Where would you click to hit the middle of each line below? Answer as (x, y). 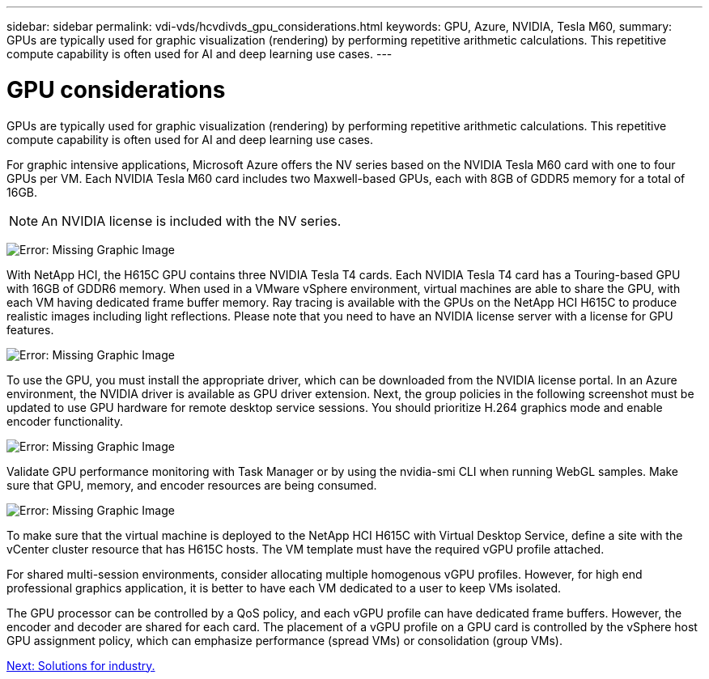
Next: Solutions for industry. (81, 665)
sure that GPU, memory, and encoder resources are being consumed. (192, 485)
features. (30, 329)
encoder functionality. (65, 421)
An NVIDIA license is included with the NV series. (191, 221)
